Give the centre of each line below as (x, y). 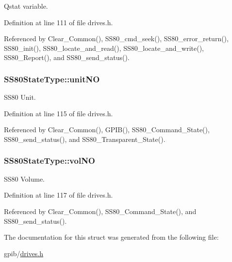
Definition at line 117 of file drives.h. (58, 195)
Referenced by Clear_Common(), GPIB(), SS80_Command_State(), (107, 130)
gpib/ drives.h (24, 253)
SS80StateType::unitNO (52, 79)
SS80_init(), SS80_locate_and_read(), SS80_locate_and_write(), (104, 48)
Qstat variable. (26, 6)
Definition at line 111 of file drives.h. (58, 22)
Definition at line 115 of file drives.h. (58, 113)
